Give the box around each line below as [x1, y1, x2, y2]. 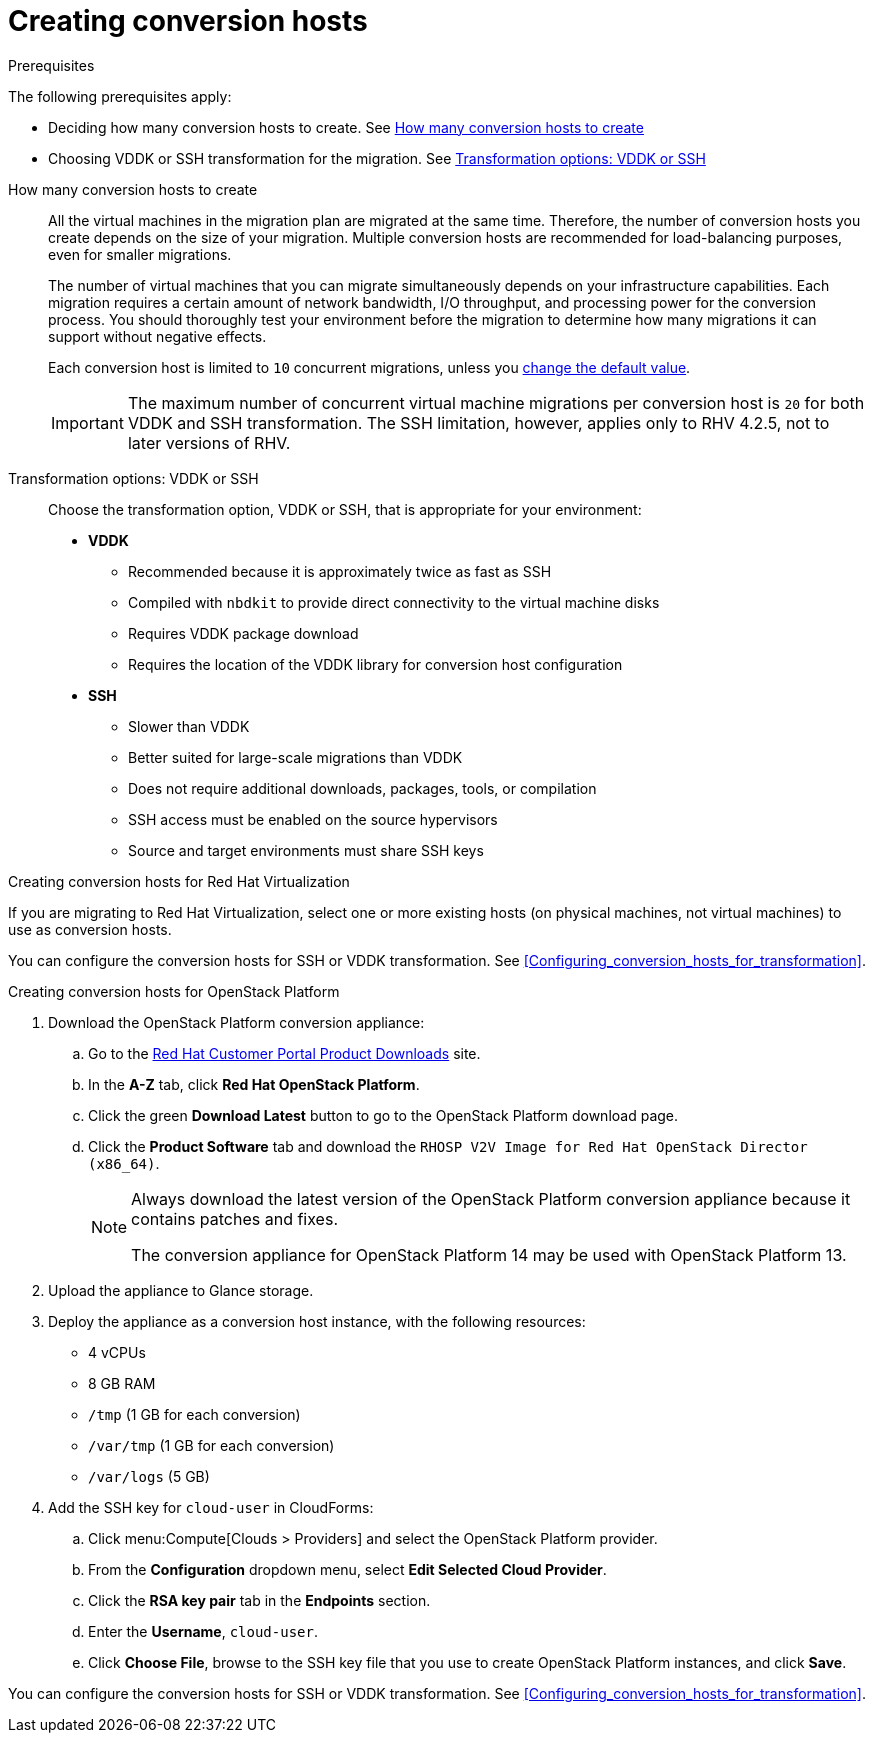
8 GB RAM [88, 1374, 156, 1392]
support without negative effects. [48, 327, 267, 345]
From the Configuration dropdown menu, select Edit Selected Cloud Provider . [88, 1560, 607, 1578]
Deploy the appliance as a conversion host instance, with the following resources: [48, 1312, 586, 1330]
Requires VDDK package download [128, 624, 359, 642]
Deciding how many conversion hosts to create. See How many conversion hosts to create [48, 118, 644, 136]
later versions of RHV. [127, 432, 291, 453]
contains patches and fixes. [131, 1208, 338, 1229]
